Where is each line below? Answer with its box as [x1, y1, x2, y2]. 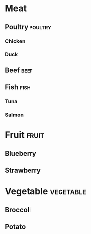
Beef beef [5, 66, 33, 74]
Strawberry [5, 166, 41, 175]
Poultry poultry [5, 23, 52, 31]
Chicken [5, 38, 26, 45]
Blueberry [5, 149, 37, 158]
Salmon [5, 111, 24, 118]
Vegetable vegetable [5, 186, 86, 197]
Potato [5, 222, 26, 231]
